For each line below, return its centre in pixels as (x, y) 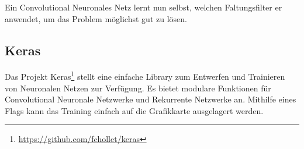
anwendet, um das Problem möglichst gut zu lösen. (96, 18)
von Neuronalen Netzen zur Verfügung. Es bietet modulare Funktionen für (138, 88)
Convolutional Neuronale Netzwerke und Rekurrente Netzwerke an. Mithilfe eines (151, 99)
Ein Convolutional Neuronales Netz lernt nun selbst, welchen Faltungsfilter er (144, 7)
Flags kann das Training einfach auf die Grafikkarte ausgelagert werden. (134, 110)
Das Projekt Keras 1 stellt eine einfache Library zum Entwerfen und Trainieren (145, 76)
